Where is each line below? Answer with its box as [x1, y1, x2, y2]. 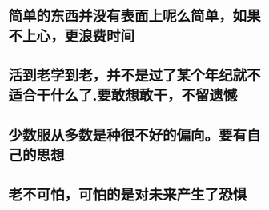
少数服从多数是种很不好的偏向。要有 [8, 126, 247, 145]
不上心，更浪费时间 [8, 27, 135, 46]
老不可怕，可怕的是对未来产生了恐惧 [8, 185, 247, 204]
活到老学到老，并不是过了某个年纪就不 [8, 67, 262, 85]
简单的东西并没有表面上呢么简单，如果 [8, 7, 262, 26]
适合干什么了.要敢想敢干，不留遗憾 [8, 87, 238, 105]
